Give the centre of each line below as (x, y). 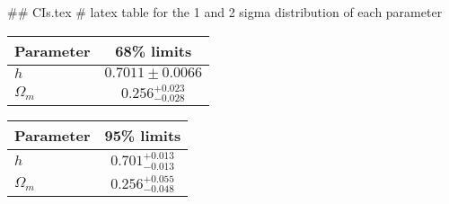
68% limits (154, 50)
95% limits (143, 136)
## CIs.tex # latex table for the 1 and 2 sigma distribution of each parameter (225, 12)
